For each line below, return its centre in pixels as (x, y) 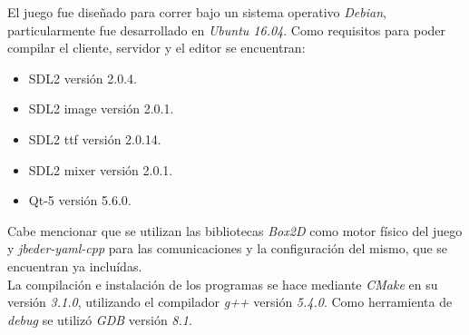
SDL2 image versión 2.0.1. (101, 108)
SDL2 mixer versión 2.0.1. (101, 169)
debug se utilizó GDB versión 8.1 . (100, 319)
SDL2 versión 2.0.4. (83, 78)
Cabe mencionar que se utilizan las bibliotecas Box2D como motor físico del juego (235, 230)
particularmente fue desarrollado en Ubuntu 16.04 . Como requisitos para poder (227, 30)
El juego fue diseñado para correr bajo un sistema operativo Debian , (197, 12)
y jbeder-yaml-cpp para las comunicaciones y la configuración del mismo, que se (228, 248)
